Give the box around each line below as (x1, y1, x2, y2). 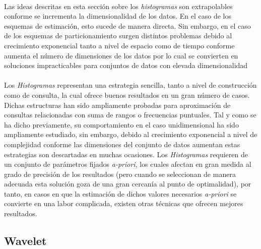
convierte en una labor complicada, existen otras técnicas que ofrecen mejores (4, 198, 243, 209)
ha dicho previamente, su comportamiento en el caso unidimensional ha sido (4, 119, 239, 130)
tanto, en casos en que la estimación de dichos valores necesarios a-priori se (4, 188, 237, 199)
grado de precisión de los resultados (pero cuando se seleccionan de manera (4, 168, 236, 179)
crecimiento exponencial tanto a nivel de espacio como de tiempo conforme (4, 40, 235, 50)
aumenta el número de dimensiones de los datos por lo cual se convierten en (4, 50, 238, 60)
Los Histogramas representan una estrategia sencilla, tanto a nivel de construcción (4, 80, 257, 90)
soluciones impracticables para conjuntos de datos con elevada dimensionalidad (4, 60, 248, 71)
